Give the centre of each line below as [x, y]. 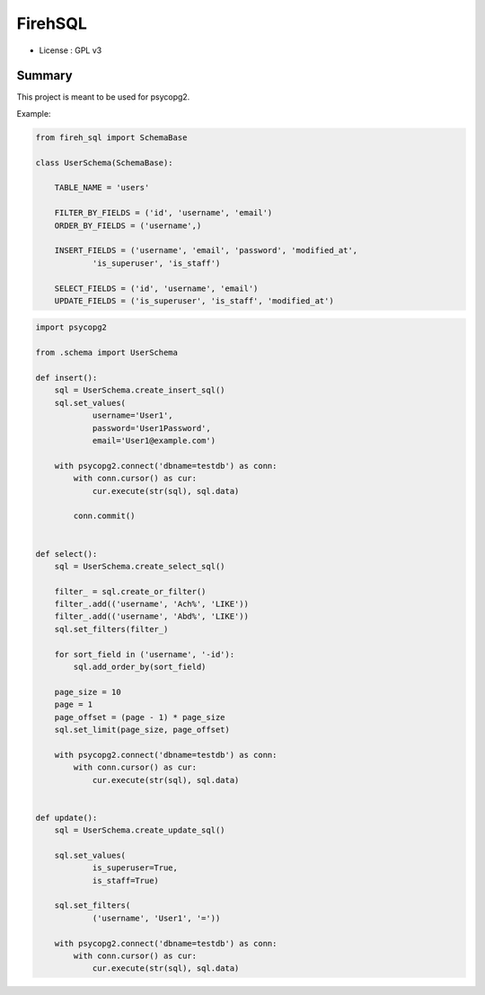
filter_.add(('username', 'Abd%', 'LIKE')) [151, 616]
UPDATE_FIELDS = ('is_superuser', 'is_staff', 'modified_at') [194, 300]
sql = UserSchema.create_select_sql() [140, 566]
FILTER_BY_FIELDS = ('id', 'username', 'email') [163, 213]
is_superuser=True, [135, 868]
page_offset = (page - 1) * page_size [140, 717]
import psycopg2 [71, 327]
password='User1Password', [151, 428]
